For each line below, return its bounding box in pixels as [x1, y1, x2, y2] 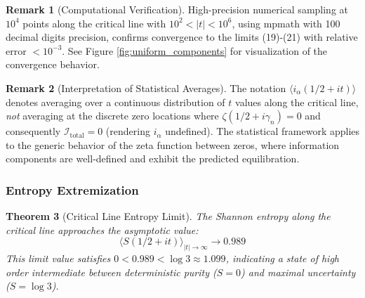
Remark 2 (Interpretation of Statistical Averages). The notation [6, 80, 286, 95]
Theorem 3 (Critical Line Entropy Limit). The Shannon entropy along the [6, 209, 331, 223]
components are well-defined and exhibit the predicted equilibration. [6, 151, 300, 166]
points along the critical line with [22, 15, 166, 30]
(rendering [105, 124, 150, 138]
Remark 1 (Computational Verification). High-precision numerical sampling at [6, 2, 349, 16]
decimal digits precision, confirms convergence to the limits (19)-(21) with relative [6, 30, 358, 44]
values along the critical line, [235, 94, 359, 109]
